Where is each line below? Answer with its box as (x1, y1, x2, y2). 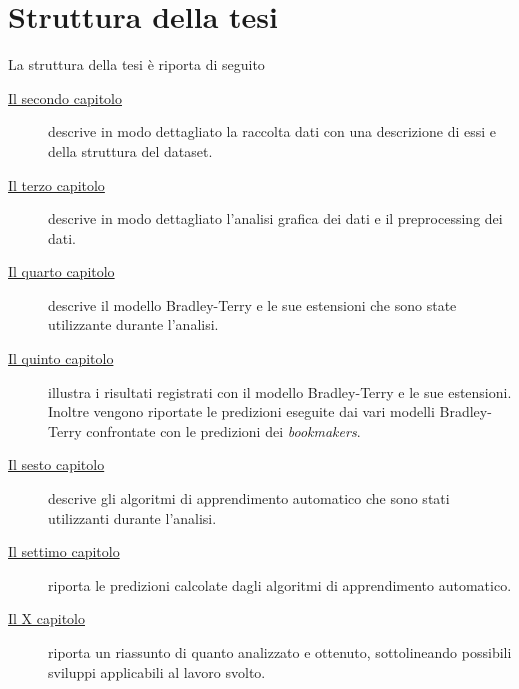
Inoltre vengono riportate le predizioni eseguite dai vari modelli (48, 401, 435, 422)
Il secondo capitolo (8, 87, 123, 108)
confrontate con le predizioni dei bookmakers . (86, 420, 361, 441)
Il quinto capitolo (8, 348, 114, 369)
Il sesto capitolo (8, 454, 105, 475)
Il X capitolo (8, 608, 85, 629)
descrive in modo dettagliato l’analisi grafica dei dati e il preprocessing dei (48, 208, 503, 229)
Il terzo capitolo (8, 174, 105, 195)
